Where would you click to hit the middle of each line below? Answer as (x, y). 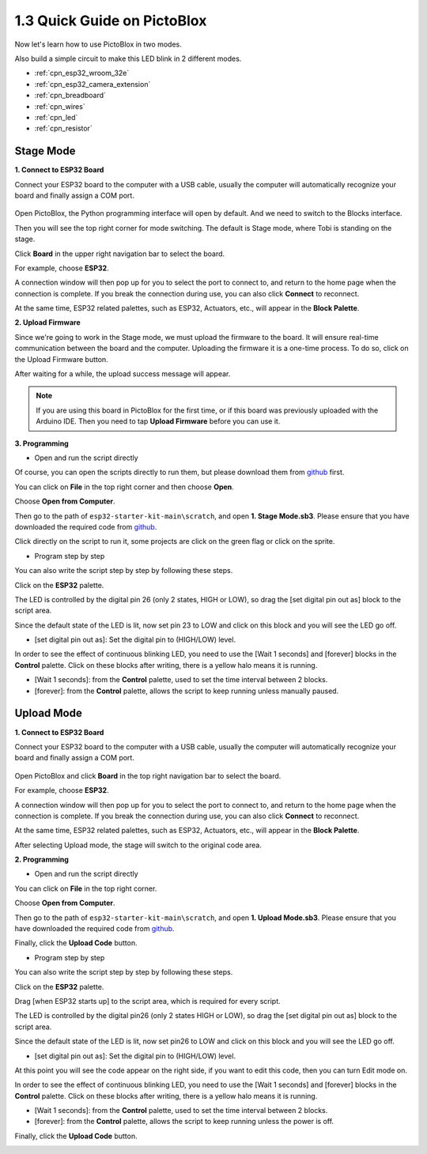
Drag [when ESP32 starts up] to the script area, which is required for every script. (147, 1001)
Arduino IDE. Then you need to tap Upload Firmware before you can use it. (158, 421)
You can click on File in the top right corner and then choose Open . (125, 487)
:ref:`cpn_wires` (60, 106)
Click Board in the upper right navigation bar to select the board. (120, 254)
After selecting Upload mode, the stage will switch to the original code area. (138, 845)
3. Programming (42, 443)
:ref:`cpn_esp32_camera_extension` (93, 84)
